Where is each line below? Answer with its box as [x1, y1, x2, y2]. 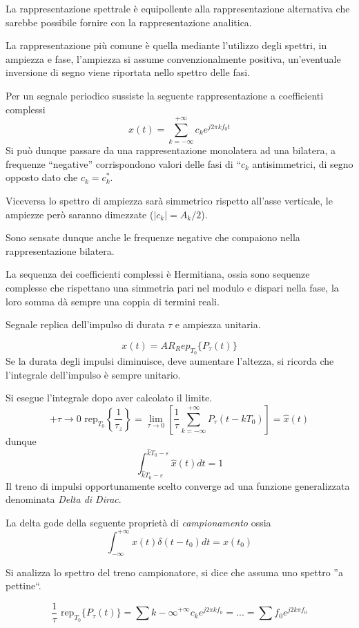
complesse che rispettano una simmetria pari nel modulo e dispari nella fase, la [6, 280, 339, 295]
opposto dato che [6, 170, 78, 184]
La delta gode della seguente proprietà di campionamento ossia [6, 515, 271, 529]
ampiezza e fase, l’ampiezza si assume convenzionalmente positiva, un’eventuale [6, 51, 341, 66]
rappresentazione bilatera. [6, 243, 115, 258]
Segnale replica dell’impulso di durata [6, 317, 165, 332]
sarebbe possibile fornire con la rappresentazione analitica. [6, 15, 252, 29]
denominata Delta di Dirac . [6, 492, 122, 506]
